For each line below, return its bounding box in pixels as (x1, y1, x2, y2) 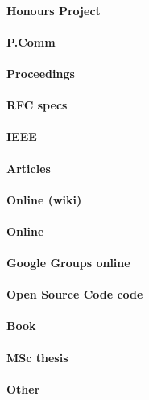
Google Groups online (6, 254, 130, 271)
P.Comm (6, 33, 56, 50)
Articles (6, 159, 51, 176)
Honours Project (6, 2, 101, 19)
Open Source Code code (6, 286, 143, 303)
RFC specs (6, 97, 68, 113)
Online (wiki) (6, 191, 82, 208)
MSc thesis (6, 348, 68, 365)
